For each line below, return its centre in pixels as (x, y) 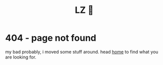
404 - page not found (51, 38)
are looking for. (21, 57)
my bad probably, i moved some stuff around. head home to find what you (82, 52)
